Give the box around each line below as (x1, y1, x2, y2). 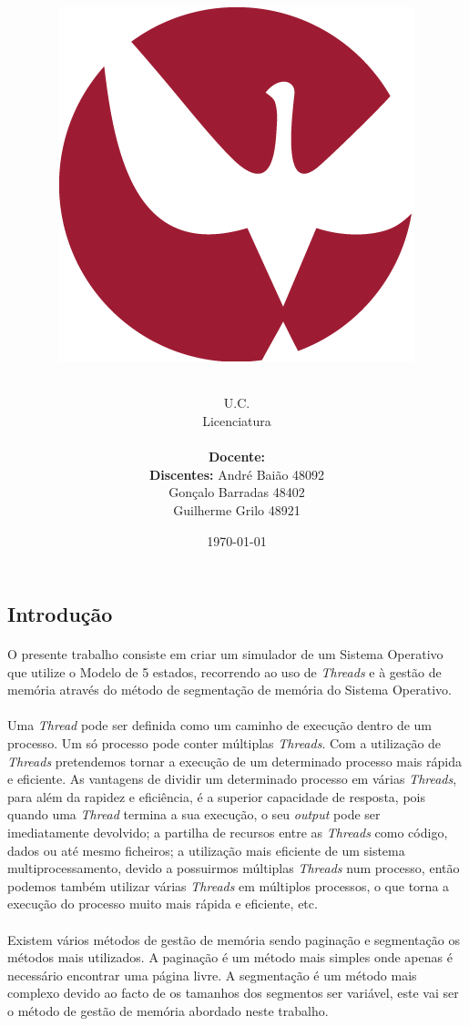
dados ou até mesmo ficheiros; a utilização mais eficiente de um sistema (7, 840, 405, 859)
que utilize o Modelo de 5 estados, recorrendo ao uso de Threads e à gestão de (7, 662, 442, 681)
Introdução (7, 600, 113, 628)
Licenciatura (202, 411, 271, 430)
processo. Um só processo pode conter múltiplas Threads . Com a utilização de (7, 734, 442, 753)
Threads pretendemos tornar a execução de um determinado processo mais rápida (7, 751, 462, 770)
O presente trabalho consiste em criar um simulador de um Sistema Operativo (7, 645, 444, 664)
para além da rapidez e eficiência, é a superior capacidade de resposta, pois (7, 787, 425, 806)
